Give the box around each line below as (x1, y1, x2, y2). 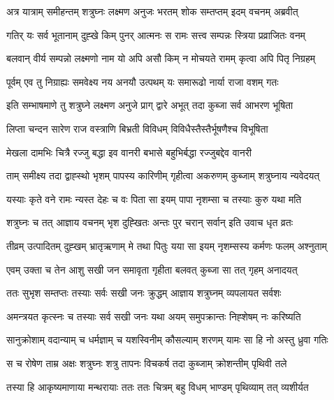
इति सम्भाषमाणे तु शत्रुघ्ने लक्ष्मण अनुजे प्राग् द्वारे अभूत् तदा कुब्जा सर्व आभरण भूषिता (6, 98, 293, 112)
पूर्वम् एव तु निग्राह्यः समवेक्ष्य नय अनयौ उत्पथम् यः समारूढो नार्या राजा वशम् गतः (6, 74, 279, 89)
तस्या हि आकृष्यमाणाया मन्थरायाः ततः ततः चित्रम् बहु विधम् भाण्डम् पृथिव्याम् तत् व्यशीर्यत (6, 379, 309, 394)
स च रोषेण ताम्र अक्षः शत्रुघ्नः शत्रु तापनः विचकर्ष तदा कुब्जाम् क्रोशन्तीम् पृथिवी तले (6, 355, 287, 370)
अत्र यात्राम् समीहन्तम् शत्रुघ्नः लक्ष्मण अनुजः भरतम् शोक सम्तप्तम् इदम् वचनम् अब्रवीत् (6, 4, 298, 18)
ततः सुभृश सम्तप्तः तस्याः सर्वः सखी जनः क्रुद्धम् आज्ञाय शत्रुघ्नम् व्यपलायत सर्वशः (6, 286, 282, 300)
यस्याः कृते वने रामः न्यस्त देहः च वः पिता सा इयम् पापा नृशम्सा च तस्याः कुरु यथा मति (6, 191, 302, 206)
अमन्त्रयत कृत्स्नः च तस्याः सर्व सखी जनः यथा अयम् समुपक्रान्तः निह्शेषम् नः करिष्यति (6, 309, 301, 323)
